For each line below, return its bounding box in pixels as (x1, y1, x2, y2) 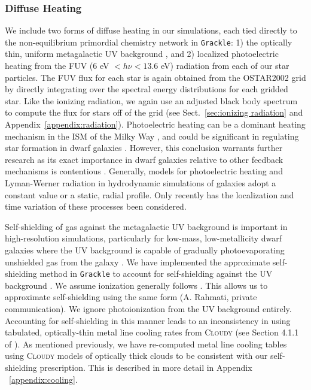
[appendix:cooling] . (9, 373, 78, 385)
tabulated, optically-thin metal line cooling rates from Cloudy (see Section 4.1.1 (5, 326, 299, 338)
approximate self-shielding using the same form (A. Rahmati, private (5, 291, 257, 303)
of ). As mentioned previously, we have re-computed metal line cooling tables (5, 337, 287, 350)
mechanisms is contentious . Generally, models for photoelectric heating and (5, 165, 283, 177)
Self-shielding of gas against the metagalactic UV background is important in (5, 220, 288, 232)
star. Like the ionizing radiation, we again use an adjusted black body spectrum (5, 94, 298, 107)
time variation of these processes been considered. (5, 200, 187, 213)
